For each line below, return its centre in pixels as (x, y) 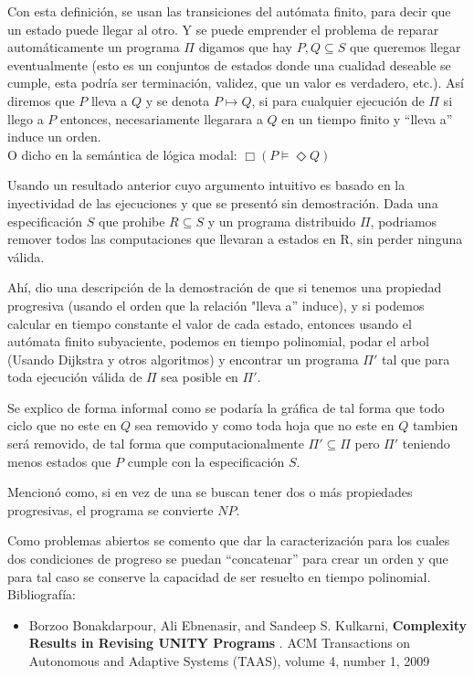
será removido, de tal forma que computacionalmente (156, 444)
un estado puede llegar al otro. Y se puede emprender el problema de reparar (223, 29)
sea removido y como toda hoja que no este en (264, 425)
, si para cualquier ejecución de (338, 100)
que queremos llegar (405, 47)
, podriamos (404, 221)
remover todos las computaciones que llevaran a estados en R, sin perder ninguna (235, 239)
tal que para (416, 359)
